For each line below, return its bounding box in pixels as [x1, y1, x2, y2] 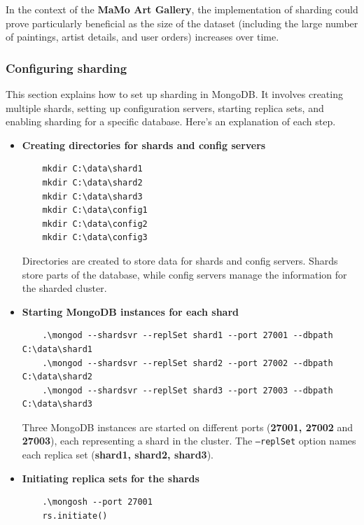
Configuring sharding [6, 59, 127, 76]
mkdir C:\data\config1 [42, 205, 148, 216]
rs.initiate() [42, 510, 108, 521]
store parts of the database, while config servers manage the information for [22, 267, 347, 281]
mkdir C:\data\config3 [42, 232, 148, 243]
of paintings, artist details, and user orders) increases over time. [6, 29, 279, 44]
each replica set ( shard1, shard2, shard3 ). [22, 447, 213, 462]
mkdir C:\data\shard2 [42, 177, 143, 188]
